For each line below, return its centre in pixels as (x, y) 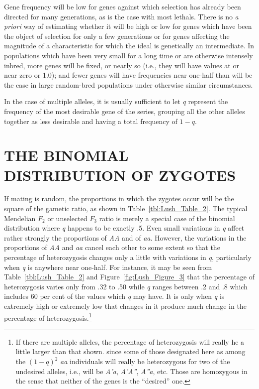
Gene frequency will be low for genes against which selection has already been (123, 6)
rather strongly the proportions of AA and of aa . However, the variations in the (125, 237)
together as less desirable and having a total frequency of (91, 121)
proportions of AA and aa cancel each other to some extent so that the (112, 247)
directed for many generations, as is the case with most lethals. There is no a (121, 16)
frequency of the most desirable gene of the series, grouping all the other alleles (125, 111)
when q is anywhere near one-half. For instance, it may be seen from (108, 267)
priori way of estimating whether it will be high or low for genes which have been (128, 26)
